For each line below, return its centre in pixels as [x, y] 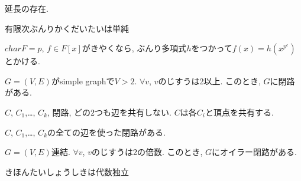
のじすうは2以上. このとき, [209, 80]
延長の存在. [27, 8]
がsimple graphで [83, 80]
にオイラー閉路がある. [254, 152]
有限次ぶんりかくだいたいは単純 [67, 28]
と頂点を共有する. [239, 112]
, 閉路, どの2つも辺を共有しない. [110, 112]
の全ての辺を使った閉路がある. [106, 132]
